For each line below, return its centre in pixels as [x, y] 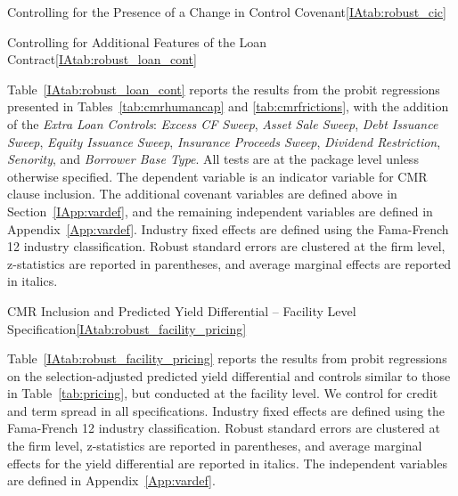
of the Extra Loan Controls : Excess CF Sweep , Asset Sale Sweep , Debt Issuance [223, 123]
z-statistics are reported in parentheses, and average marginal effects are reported [229, 263]
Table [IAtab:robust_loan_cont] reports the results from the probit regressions [224, 89]
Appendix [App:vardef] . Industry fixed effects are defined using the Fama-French [228, 228]
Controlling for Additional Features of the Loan [137, 41]
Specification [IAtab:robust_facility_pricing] [127, 328]
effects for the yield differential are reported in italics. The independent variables [227, 463]
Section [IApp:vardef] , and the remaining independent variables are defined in [220, 211]
